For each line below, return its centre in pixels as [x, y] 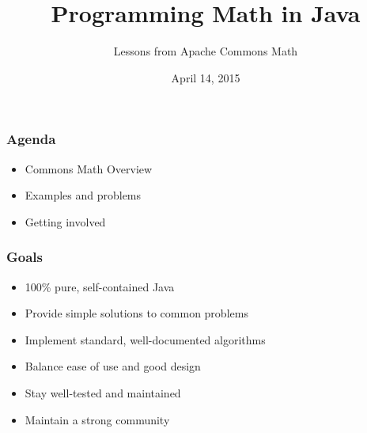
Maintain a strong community [97, 419]
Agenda [31, 139]
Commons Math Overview [89, 168]
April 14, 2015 [206, 77]
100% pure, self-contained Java [100, 286]
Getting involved [65, 221]
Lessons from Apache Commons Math [206, 51]
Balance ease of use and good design [113, 366]
